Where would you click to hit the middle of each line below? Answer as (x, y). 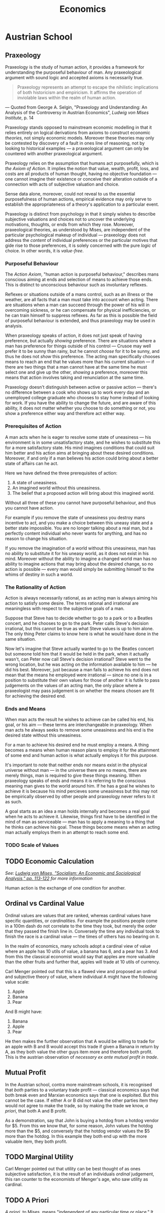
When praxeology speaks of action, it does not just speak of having (73, 335)
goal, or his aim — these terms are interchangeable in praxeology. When (78, 725)
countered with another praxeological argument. (54, 154)
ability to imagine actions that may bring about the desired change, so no (79, 564)
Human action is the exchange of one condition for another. (66, 888)
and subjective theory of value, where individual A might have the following (81, 977)
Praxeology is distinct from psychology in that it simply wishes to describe (81, 214)
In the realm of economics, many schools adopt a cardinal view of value (78, 946)
